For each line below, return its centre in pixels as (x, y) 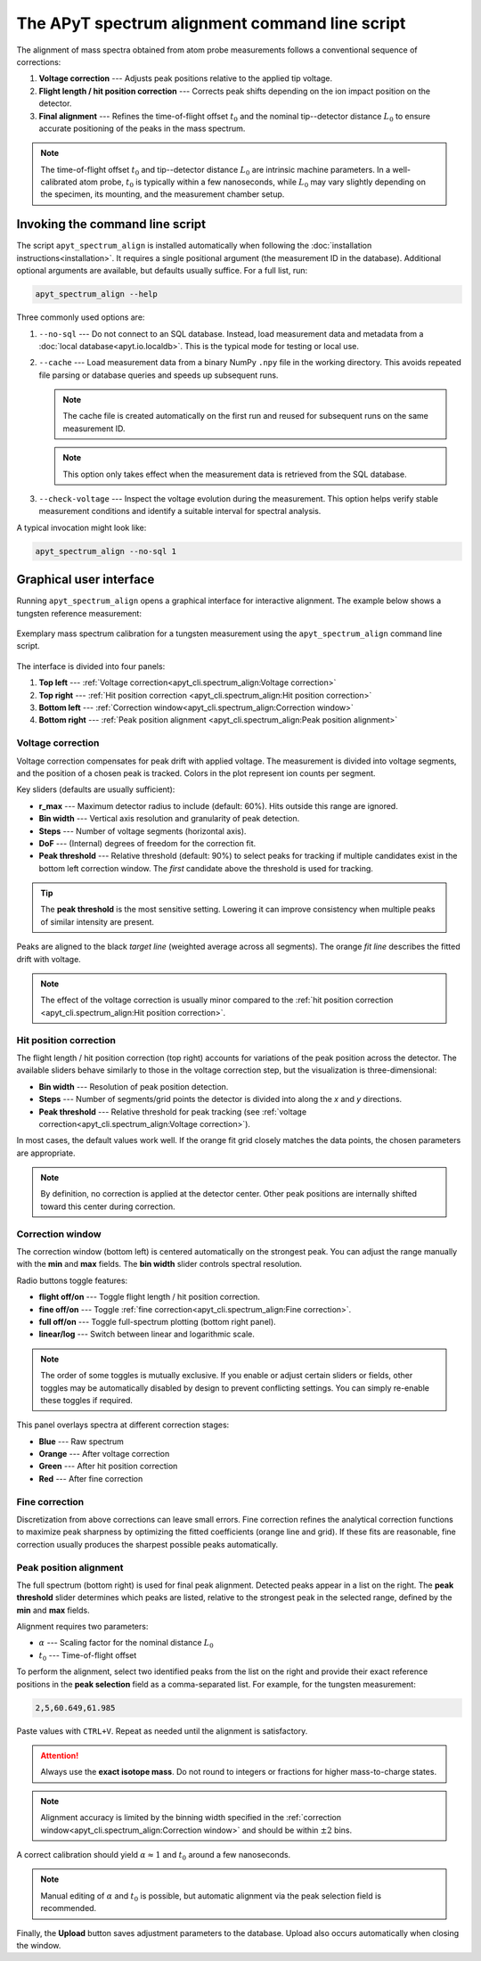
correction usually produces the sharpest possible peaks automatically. (147, 1544)
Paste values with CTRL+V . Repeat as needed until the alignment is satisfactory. (162, 1731)
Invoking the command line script (111, 224)
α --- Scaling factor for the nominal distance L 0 (126, 1644)
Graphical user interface (86, 580)
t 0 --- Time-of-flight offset (88, 1656)
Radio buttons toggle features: (72, 1280)
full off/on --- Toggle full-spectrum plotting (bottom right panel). (157, 1321)
